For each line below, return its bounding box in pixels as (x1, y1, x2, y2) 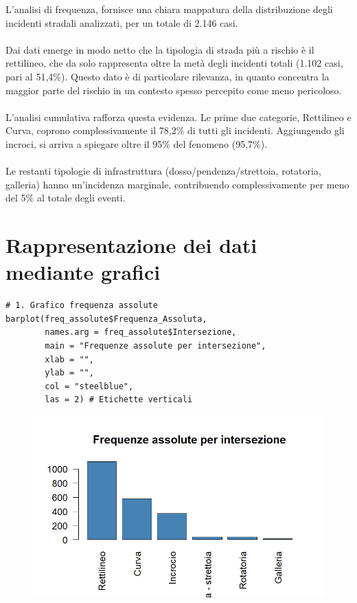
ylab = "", (45, 368, 94, 378)
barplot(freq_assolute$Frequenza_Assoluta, (5, 314, 207, 324)
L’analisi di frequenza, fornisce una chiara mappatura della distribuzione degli (5, 2, 333, 16)
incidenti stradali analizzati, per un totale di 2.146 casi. (5, 15, 238, 30)
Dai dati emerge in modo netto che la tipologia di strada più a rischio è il (5, 42, 314, 56)
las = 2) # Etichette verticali (45, 395, 193, 405)
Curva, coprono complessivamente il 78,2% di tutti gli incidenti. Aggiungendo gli (5, 123, 345, 138)
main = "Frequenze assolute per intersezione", (45, 341, 266, 351)
